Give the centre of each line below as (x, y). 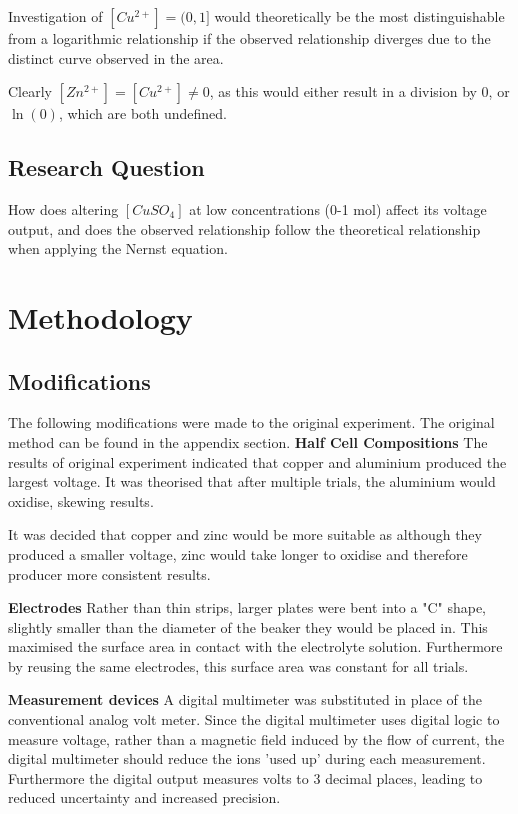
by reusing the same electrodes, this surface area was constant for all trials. (238, 665)
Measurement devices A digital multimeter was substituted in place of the (245, 699)
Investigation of (55, 16)
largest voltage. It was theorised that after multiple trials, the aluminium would (252, 481)
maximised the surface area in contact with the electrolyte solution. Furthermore (255, 646)
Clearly (30, 91)
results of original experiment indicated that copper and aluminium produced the (257, 461)
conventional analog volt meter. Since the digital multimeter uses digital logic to (254, 719)
